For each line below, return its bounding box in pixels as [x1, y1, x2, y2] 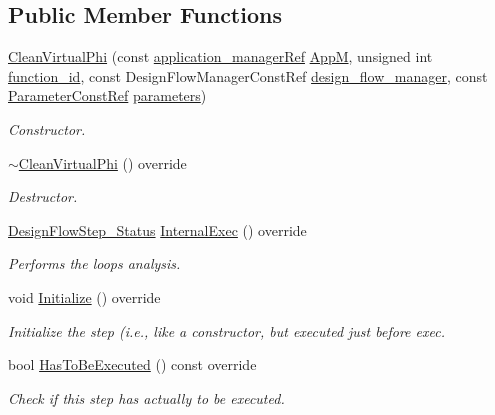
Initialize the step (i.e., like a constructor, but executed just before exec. [8, 320, 445, 341]
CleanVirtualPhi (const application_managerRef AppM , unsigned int [8, 46, 433, 67]
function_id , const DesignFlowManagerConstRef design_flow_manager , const [8, 65, 488, 86]
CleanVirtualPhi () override [18, 152, 187, 173]
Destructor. [8, 186, 78, 207]
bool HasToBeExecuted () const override [8, 354, 257, 375]
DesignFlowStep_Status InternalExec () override [8, 219, 307, 240]
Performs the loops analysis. [8, 253, 181, 274]
